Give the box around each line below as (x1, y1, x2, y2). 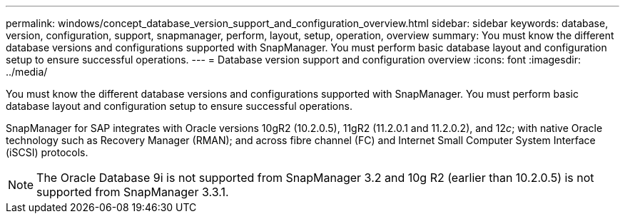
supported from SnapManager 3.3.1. (36, 185, 229, 199)
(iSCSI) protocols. (6, 146, 88, 158)
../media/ (6, 66, 48, 78)
